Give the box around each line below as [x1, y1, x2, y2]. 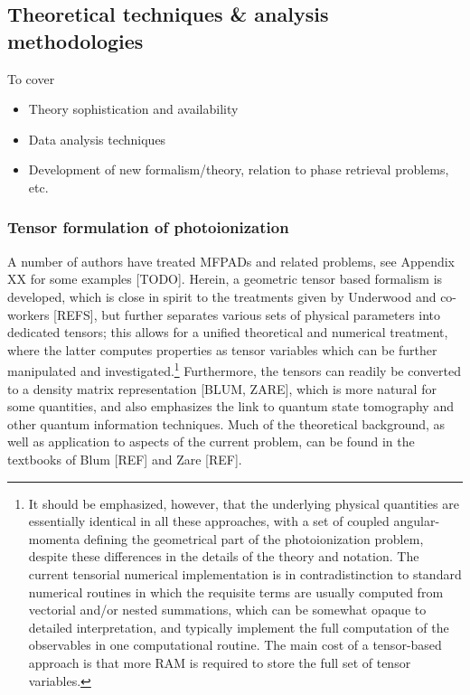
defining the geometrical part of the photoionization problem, [83, 529, 424, 548]
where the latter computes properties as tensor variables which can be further [7, 340, 437, 359]
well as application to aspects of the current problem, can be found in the [7, 432, 415, 451]
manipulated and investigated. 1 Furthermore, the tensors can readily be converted [7, 359, 461, 380]
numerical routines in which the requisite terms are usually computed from [28, 582, 444, 601]
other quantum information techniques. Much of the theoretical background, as [7, 414, 446, 433]
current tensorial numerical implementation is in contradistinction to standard [28, 564, 462, 583]
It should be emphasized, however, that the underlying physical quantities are [28, 493, 459, 512]
